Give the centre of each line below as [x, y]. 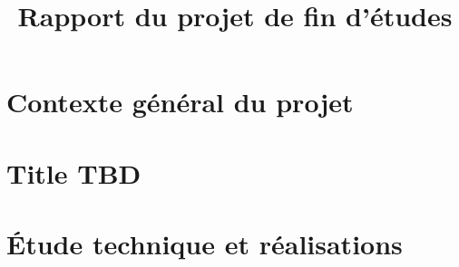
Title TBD [74, 172]
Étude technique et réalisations [205, 244]
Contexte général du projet [180, 102]
